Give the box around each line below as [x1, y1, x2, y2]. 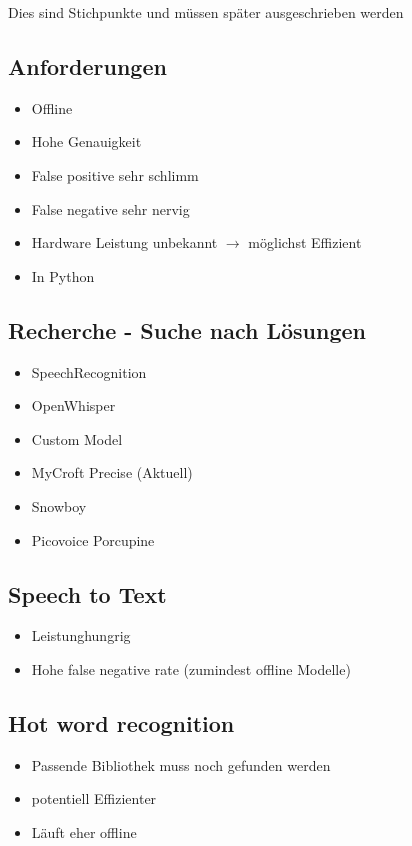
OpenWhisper [31, 395, 116, 416]
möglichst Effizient [248, 232, 362, 253]
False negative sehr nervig [31, 198, 190, 219]
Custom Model [31, 428, 123, 449]
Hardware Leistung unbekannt [31, 232, 218, 253]
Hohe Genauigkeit [31, 131, 142, 152]
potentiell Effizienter [31, 788, 157, 809]
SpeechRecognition [31, 361, 147, 382]
